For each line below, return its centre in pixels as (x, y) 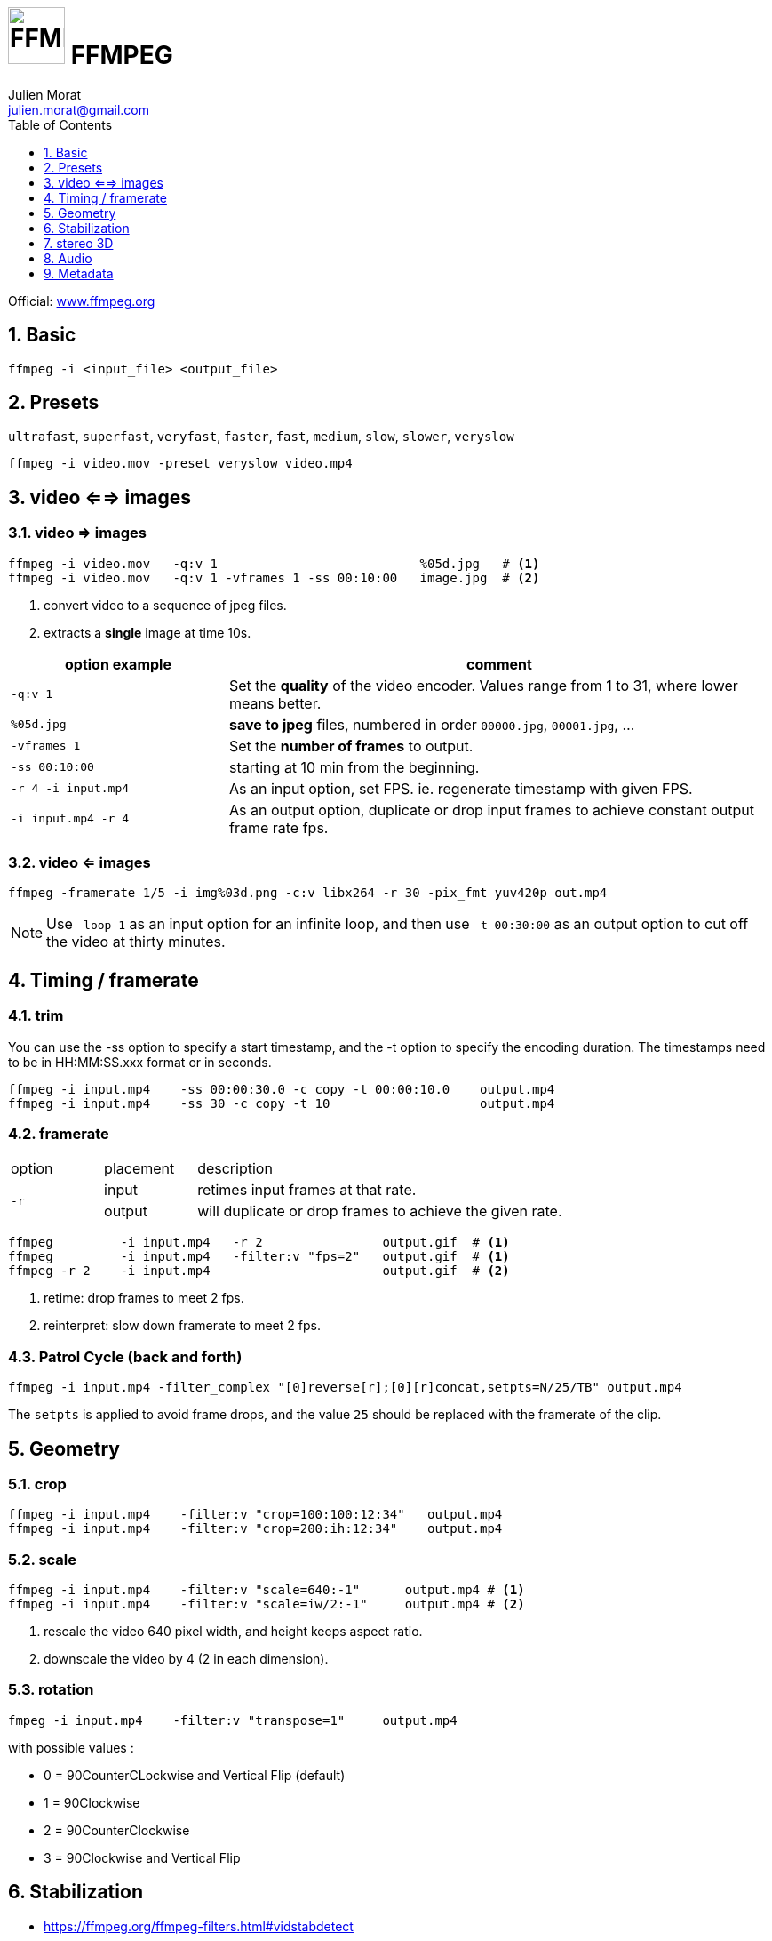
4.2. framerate (59, 1134)
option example (118, 664)
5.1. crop (37, 1484)
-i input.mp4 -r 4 (70, 819)
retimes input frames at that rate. (307, 1190)
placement (139, 1169)
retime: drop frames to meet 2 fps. (144, 1298)
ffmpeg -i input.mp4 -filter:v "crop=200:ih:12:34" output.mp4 (255, 1529)
